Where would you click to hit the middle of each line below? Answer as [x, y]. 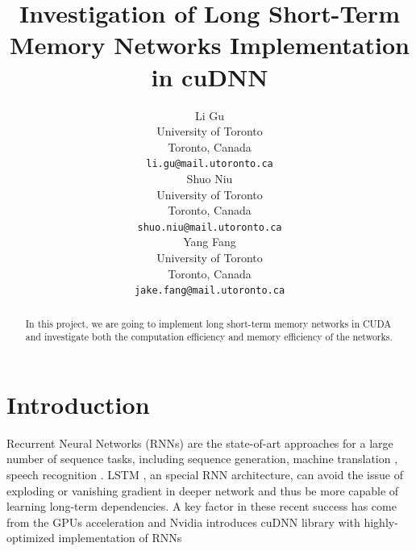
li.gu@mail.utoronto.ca [210, 164]
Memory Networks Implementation [210, 45]
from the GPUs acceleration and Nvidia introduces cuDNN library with [183, 522]
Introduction [78, 404]
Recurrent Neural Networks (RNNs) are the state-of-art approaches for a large [200, 442]
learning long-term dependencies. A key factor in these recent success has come [202, 506]
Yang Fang [210, 242]
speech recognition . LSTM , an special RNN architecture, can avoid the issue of [205, 475]
